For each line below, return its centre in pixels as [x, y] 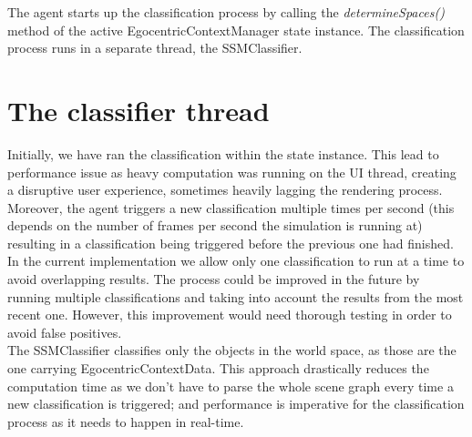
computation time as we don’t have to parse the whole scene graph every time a [231, 386]
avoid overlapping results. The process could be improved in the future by [214, 279]
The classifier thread [139, 110]
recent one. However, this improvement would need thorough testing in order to [230, 315]
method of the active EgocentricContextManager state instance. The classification [236, 30]
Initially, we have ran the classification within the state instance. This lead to [223, 153]
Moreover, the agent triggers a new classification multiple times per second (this [231, 207]
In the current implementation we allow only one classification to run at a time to [236, 261]
